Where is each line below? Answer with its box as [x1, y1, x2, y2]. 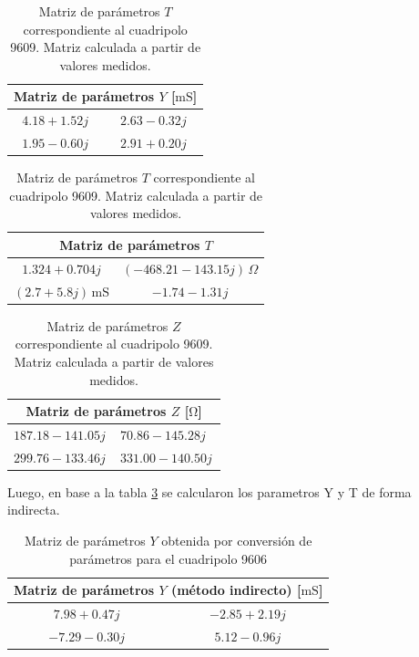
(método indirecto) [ [170, 580, 301, 600]
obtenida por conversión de [161, 531, 312, 550]
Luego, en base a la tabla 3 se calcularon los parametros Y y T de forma [7, 482, 412, 501]
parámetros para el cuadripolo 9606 [69, 548, 268, 568]
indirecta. [7, 500, 60, 519]
